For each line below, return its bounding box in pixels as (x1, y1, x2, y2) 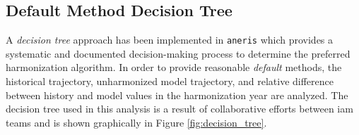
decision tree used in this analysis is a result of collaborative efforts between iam (6, 101, 353, 116)
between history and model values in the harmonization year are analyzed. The (6, 87, 348, 102)
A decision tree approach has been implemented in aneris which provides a (6, 32, 334, 47)
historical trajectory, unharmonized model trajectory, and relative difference (6, 74, 334, 89)
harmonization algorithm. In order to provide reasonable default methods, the (6, 60, 342, 75)
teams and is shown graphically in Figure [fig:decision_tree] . (6, 115, 267, 129)
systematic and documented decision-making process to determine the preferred (6, 46, 351, 60)
